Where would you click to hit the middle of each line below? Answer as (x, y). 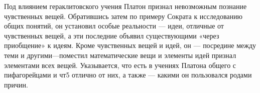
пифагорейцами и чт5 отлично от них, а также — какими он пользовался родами (128, 75)
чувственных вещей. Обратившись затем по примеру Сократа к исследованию (123, 16)
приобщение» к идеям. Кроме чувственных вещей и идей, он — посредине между (130, 45)
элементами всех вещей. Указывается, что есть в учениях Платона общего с (120, 65)
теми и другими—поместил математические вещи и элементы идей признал (120, 55)
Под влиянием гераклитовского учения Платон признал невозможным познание (125, 6)
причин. (16, 84)
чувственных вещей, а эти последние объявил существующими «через (112, 35)
